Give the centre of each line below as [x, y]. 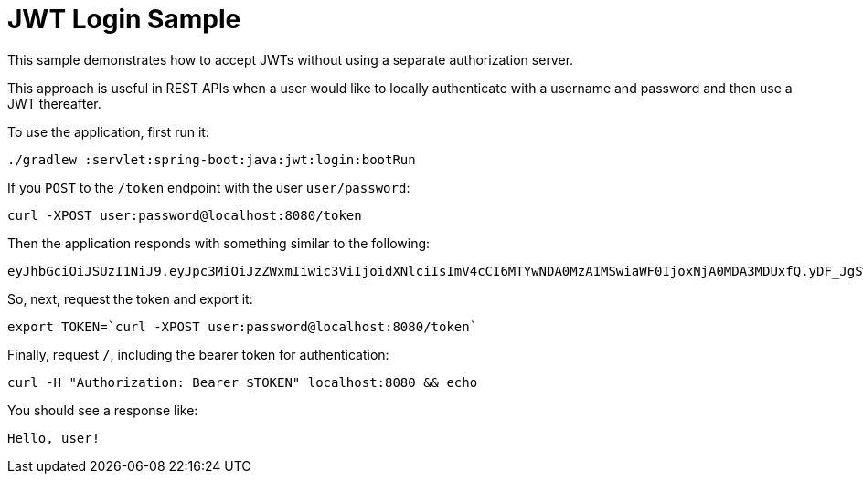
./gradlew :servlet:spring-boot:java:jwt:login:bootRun [212, 159]
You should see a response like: [103, 410]
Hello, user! [54, 438]
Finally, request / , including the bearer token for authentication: [198, 354]
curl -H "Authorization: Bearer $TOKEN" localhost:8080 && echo [243, 382]
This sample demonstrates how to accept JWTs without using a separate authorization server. [291, 59]
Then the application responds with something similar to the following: [219, 243]
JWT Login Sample [124, 19]
